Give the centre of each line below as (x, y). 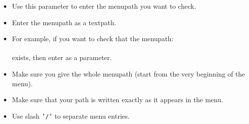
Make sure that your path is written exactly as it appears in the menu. (117, 100)
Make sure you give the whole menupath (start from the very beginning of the (128, 73)
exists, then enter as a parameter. (62, 57)
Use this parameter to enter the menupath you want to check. (104, 6)
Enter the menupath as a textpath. (64, 22)
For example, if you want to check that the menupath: (93, 39)
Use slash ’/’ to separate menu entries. (71, 116)
